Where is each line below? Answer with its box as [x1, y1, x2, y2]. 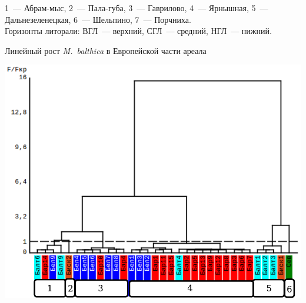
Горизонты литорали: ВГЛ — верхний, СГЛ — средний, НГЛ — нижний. [5, 25, 272, 37]
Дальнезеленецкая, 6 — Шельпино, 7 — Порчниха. [5, 13, 191, 25]
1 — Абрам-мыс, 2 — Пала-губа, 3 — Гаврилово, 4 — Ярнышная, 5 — [5, 2, 268, 14]
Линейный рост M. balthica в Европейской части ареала [5, 44, 207, 56]
